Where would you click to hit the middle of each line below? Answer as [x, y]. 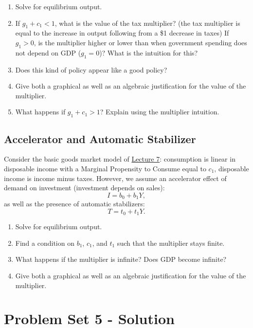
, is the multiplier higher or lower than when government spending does [140, 42]
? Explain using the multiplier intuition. [160, 112]
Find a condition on [45, 243]
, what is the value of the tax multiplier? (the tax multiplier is [147, 23]
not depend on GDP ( [48, 52]
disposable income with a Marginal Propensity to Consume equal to [105, 168]
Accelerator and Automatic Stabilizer [100, 138]
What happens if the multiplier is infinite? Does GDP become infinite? [121, 259]
